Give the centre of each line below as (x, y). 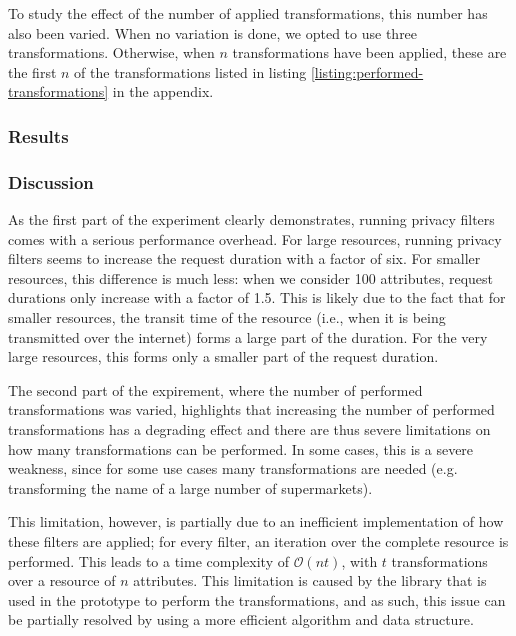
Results (38, 135)
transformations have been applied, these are (369, 52)
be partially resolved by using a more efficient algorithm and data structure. (241, 619)
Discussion (51, 181)
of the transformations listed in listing (190, 71)
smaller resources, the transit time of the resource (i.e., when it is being (227, 317)
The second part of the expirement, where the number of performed (215, 389)
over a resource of (62, 580)
